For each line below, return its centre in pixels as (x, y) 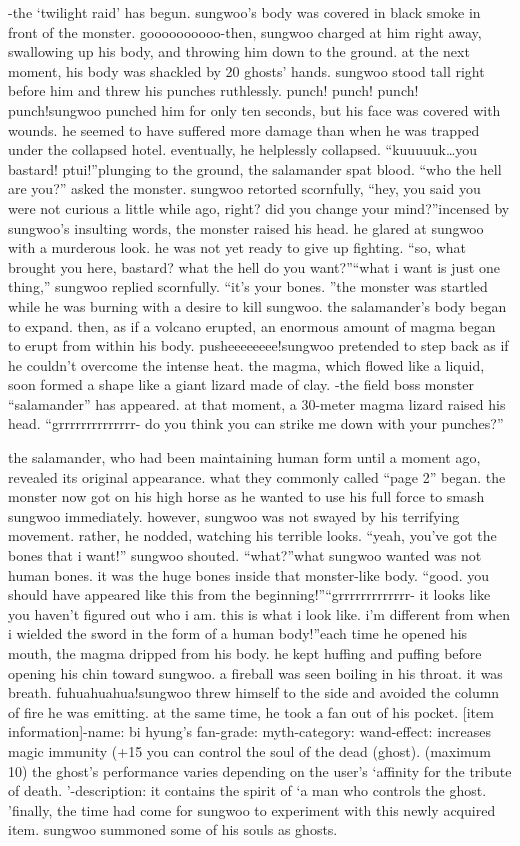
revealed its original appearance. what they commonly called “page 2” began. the (257, 476)
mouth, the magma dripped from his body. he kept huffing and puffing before (245, 653)
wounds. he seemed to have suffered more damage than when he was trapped (244, 129)
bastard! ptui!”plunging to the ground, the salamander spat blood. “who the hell (255, 168)
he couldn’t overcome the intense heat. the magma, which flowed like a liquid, (246, 364)
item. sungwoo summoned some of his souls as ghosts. (173, 829)
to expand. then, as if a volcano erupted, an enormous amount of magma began (252, 325)
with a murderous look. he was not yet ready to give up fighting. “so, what (237, 247)
